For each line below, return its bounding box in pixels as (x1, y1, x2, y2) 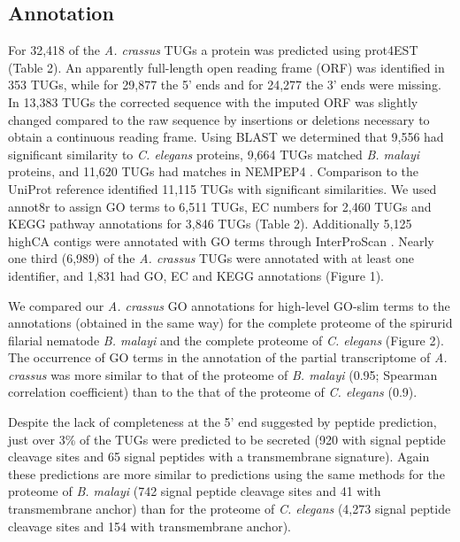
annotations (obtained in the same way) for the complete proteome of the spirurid (8, 314, 453, 332)
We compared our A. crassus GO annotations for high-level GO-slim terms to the (8, 296, 450, 314)
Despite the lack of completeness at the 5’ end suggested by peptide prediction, (8, 413, 437, 431)
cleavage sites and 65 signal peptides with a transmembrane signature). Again (8, 447, 430, 466)
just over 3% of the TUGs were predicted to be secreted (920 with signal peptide (8, 430, 446, 448)
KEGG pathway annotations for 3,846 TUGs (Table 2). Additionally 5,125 (8, 214, 412, 233)
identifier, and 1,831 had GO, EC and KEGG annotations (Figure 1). (8, 266, 384, 284)
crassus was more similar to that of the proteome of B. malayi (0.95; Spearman (8, 365, 438, 383)
